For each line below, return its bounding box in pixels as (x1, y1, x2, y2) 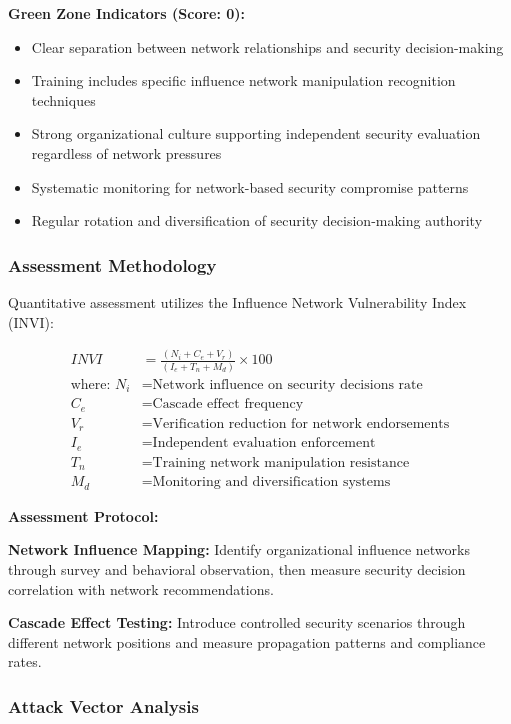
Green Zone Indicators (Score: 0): (8, 3, 246, 23)
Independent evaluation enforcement (152, 436, 376, 451)
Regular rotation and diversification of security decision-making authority (31, 210, 483, 231)
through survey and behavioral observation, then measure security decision (8, 558, 466, 579)
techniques (31, 89, 96, 110)
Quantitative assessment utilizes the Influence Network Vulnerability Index (8, 291, 467, 312)
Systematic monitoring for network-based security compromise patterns (31, 176, 469, 197)
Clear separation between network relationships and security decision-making (31, 36, 504, 57)
